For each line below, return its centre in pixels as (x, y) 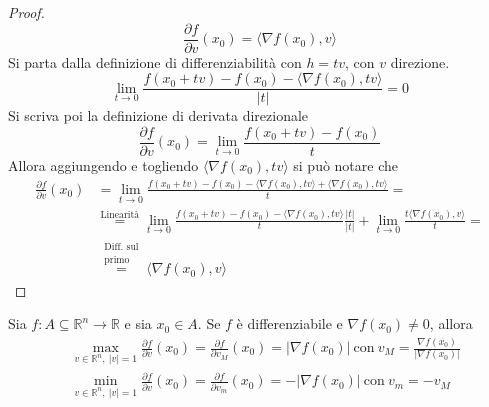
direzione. (420, 61)
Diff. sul (121, 247)
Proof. (26, 12)
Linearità (120, 214)
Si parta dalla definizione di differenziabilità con (155, 61)
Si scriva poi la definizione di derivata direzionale (158, 115)
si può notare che (346, 164)
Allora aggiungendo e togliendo (103, 164)
